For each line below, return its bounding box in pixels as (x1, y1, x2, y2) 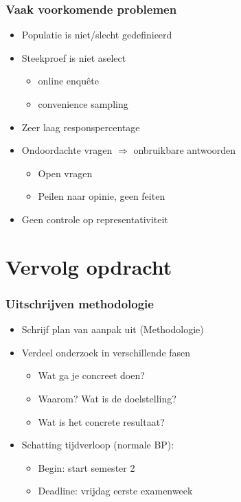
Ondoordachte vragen (21, 143, 113, 157)
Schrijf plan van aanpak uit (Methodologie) (21, 322, 204, 336)
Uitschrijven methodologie (5, 295, 154, 312)
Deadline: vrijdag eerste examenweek (38, 483, 193, 498)
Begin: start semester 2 (38, 460, 135, 475)
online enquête (38, 73, 99, 88)
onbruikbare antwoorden (133, 143, 236, 157)
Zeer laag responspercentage (21, 119, 140, 134)
